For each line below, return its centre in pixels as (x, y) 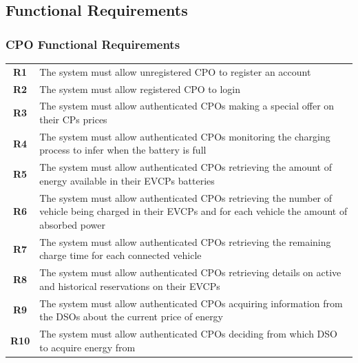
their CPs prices (73, 120)
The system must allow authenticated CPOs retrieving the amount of (186, 167)
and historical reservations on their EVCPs (130, 286)
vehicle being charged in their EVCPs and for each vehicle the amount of (193, 211)
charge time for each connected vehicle (120, 255)
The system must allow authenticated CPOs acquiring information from (191, 303)
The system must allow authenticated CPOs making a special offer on (187, 106)
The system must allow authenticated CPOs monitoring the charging (185, 136)
